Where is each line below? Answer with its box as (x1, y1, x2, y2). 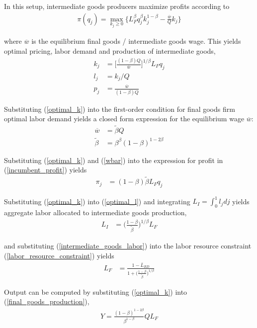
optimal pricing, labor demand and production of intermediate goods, (4, 46, 216, 56)
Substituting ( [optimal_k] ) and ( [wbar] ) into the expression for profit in (4, 155, 223, 165)
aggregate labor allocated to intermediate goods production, (4, 207, 187, 218)
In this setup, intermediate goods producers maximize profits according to (4, 1, 230, 11)
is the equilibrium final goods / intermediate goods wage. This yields (31, 36, 241, 46)
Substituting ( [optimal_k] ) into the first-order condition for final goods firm (4, 103, 235, 114)
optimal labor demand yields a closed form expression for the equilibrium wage (4, 113, 245, 124)
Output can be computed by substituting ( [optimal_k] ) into (4, 286, 187, 297)
